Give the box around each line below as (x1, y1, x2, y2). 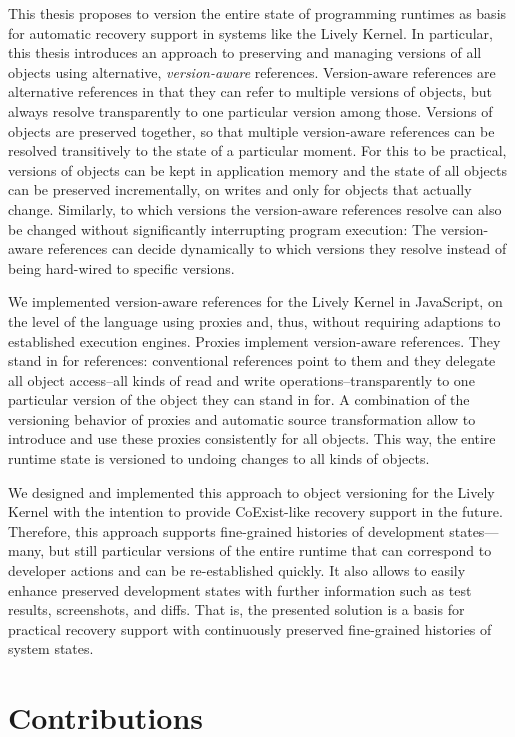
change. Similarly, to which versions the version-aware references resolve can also (8, 198, 502, 219)
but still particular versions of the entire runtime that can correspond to (48, 540, 492, 561)
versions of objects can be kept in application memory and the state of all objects (8, 159, 507, 180)
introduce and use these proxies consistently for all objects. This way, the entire (8, 428, 496, 449)
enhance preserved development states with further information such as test (8, 579, 472, 600)
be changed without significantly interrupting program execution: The (8, 218, 437, 239)
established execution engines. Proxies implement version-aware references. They (8, 330, 501, 351)
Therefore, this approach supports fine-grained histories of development (8, 520, 445, 541)
